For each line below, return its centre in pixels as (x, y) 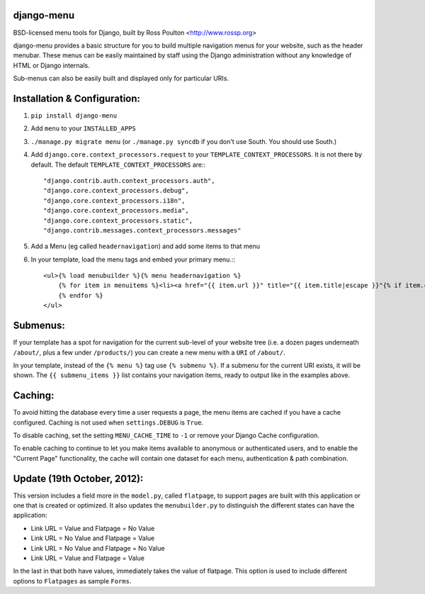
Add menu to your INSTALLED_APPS (83, 128)
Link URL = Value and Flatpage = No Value (93, 528)
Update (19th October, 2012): (78, 478)
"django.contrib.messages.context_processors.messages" (142, 230)
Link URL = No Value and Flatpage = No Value (98, 548)
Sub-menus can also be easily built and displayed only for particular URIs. (121, 79)
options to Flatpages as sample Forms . (72, 581)
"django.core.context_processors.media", (116, 211)
